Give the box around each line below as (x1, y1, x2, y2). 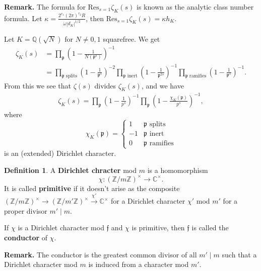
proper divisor (4, 205, 47, 216)
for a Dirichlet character (110, 196, 185, 206)
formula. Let (4, 13, 42, 23)
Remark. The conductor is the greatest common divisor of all (4, 249, 197, 259)
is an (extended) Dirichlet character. (4, 148, 116, 158)
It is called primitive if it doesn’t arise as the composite (4, 183, 180, 193)
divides (94, 80, 116, 91)
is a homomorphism (147, 164, 208, 175)
